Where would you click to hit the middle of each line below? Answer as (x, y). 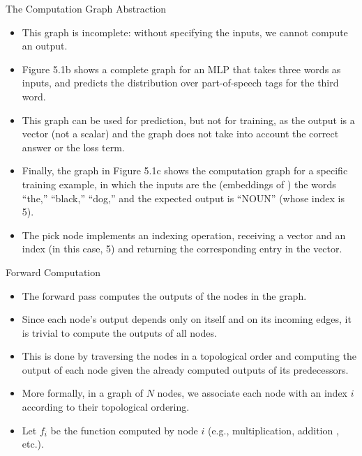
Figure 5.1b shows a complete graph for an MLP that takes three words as (181, 69)
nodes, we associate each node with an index (252, 393)
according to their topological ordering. (106, 407)
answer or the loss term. (73, 147)
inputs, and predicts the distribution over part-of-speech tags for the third (180, 83)
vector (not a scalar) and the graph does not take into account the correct (180, 134)
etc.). (33, 444)
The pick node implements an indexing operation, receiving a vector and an (184, 235)
